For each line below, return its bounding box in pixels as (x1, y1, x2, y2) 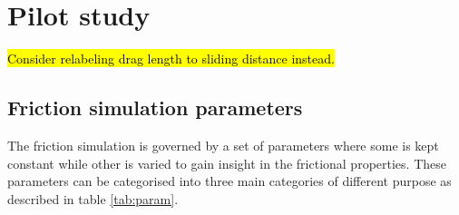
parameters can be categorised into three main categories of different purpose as (7, 171, 452, 191)
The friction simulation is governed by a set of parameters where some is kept (7, 135, 439, 154)
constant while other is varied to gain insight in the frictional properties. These (7, 153, 446, 172)
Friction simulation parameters (7, 93, 303, 122)
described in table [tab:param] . (7, 189, 179, 208)
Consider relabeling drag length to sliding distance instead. (7, 49, 335, 68)
